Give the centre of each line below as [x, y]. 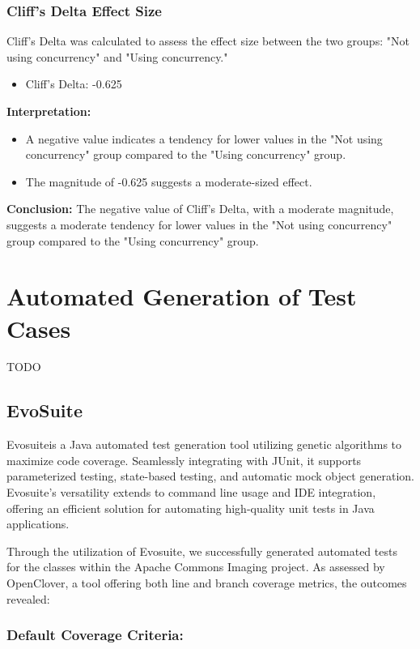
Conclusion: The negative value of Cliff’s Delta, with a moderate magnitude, [200, 209]
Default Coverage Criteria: [95, 635]
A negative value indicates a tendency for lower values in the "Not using [204, 138]
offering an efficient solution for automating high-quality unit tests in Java [191, 508]
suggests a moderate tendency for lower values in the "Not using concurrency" [199, 224]
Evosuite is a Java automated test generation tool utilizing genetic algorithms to [204, 444]
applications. [38, 524]
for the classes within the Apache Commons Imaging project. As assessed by [196, 567]
